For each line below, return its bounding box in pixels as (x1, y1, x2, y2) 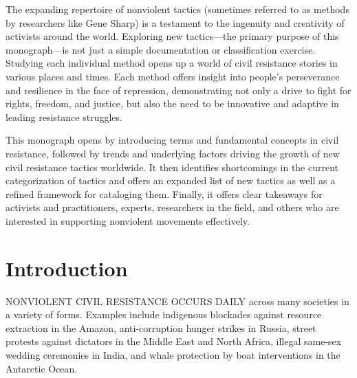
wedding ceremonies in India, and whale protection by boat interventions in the (6, 348, 340, 362)
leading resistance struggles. (6, 109, 122, 124)
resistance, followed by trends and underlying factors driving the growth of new (6, 146, 340, 160)
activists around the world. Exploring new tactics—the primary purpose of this (6, 29, 339, 43)
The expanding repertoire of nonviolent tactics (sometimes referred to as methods (6, 2, 349, 16)
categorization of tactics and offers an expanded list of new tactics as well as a (6, 173, 336, 188)
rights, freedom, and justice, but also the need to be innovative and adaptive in (6, 96, 339, 111)
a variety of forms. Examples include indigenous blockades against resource (6, 307, 322, 322)
